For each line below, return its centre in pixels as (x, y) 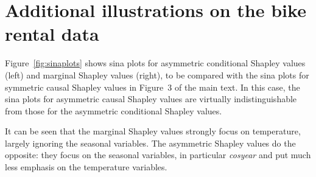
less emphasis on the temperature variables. (86, 167)
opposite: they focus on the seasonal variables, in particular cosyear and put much (158, 155)
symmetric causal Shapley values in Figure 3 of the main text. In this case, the (153, 87)
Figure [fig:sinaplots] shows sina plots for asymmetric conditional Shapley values (155, 63)
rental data (52, 34)
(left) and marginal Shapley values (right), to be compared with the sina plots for (157, 75)
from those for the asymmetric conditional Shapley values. (114, 110)
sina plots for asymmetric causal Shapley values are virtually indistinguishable (151, 99)
